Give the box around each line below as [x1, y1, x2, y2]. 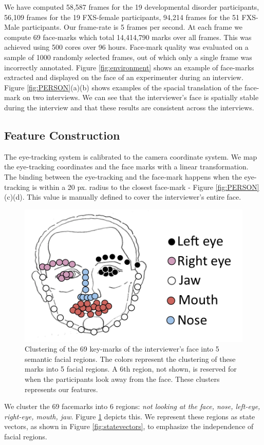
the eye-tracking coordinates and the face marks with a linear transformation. [4, 161, 249, 172]
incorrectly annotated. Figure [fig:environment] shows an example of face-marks [4, 62, 254, 72]
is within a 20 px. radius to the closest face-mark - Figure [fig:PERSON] [32, 181, 259, 192]
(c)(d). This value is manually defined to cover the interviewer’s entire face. [4, 191, 241, 202]
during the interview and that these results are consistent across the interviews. [4, 102, 254, 112]
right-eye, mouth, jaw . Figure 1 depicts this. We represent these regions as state [4, 411, 255, 421]
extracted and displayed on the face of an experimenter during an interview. [4, 72, 243, 83]
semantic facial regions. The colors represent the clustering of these [25, 353, 236, 364]
